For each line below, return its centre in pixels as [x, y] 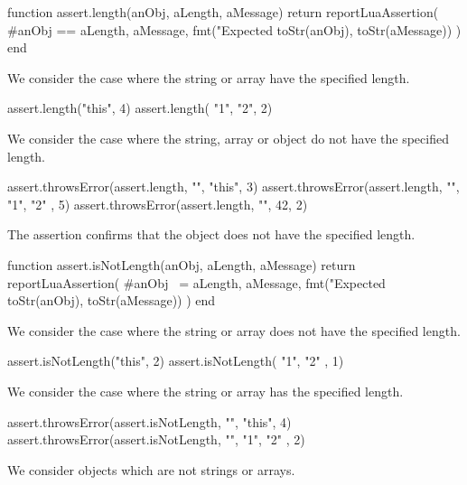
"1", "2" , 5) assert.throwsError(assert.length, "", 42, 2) [158, 204]
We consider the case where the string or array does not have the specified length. [234, 330]
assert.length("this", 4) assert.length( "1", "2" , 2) [140, 108]
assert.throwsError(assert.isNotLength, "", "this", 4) [149, 421]
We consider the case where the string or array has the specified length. [205, 391]
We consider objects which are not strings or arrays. [151, 469]
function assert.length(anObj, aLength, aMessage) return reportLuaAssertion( [223, 12]
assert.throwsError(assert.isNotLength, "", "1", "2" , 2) [156, 439]
